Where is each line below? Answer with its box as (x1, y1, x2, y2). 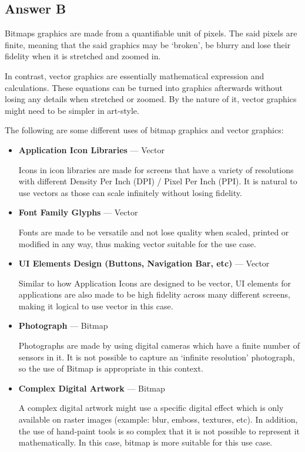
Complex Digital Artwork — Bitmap (18, 382, 165, 394)
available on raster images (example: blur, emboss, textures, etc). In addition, (18, 413, 298, 426)
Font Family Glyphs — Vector (18, 206, 138, 218)
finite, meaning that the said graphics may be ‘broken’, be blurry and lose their (5, 38, 291, 50)
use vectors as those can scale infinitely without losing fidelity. (18, 186, 242, 198)
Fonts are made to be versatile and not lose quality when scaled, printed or (18, 225, 289, 238)
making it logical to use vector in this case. (18, 299, 173, 312)
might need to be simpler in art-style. (5, 104, 139, 116)
